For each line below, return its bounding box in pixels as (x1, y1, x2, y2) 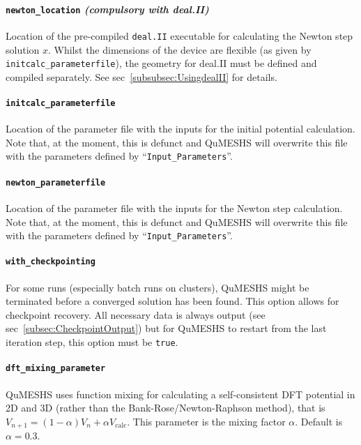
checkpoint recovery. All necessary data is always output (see (6, 307, 266, 322)
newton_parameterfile (6, 177, 106, 188)
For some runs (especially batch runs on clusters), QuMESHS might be (6, 280, 309, 294)
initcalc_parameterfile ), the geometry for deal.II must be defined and (6, 56, 317, 70)
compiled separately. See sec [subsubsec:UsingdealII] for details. (6, 69, 277, 84)
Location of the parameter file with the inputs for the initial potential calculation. (6, 121, 355, 136)
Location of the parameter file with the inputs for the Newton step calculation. (6, 200, 343, 215)
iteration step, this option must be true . (6, 335, 178, 349)
